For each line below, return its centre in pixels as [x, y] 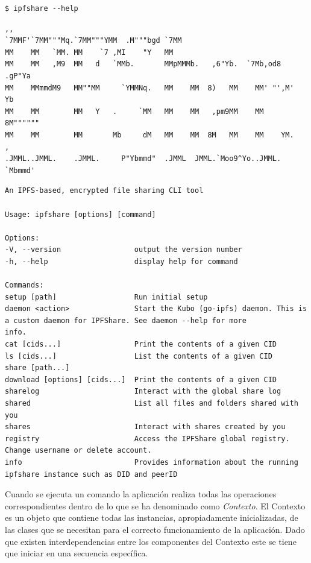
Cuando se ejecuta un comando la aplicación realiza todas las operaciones [141, 494]
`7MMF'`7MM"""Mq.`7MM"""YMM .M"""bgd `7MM [93, 41]
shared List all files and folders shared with [152, 403]
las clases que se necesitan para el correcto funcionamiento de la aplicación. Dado [155, 529]
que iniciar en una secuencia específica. [77, 553]
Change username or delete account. [78, 451]
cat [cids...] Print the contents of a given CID [141, 344]
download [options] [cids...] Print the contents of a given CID [141, 379]
